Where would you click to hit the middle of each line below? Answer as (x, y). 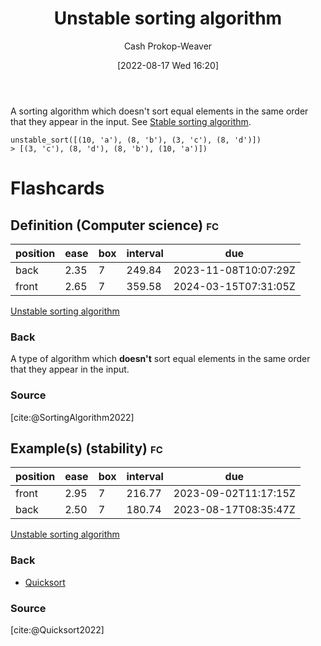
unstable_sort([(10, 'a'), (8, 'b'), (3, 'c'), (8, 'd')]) (136, 140)
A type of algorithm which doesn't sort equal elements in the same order (160, 359)
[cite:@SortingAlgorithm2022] (72, 417)
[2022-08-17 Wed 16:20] (168, 65)
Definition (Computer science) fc (115, 225)
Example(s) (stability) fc (86, 448)
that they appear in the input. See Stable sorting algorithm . (131, 121)
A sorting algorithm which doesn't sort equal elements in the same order (159, 111)
